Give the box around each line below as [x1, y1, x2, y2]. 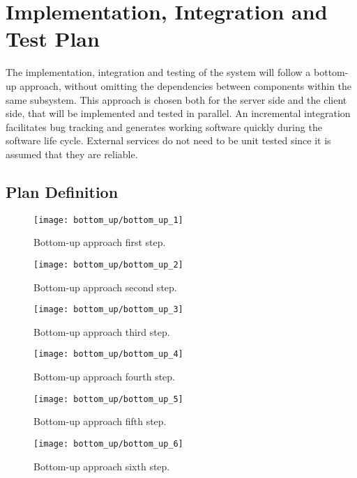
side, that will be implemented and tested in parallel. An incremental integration [6, 106, 351, 121]
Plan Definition [6, 180, 119, 202]
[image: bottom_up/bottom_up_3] [33, 304, 183, 315]
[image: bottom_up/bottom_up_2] [33, 259, 183, 270]
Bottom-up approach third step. [33, 324, 170, 339]
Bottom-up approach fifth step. [33, 414, 167, 429]
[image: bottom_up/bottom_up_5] [33, 394, 183, 404]
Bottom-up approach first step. [33, 235, 166, 249]
